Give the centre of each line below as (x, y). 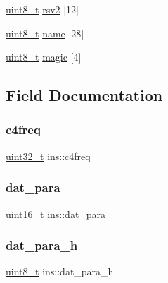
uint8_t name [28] (45, 33)
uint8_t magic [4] (44, 57)
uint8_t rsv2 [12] (42, 9)
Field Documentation (84, 95)
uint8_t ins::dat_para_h (60, 271)
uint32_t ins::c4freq (48, 156)
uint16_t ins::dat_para (56, 213)
